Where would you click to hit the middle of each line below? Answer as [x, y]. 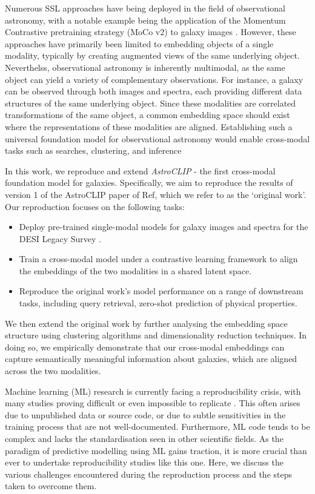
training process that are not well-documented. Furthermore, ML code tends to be [157, 426]
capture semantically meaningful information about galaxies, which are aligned [151, 359]
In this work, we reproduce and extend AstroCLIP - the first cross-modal [140, 170]
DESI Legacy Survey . [60, 238]
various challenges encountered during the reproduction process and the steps [148, 474]
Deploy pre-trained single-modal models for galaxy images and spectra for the [164, 227]
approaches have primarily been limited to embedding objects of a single [139, 43]
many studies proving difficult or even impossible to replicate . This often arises [153, 403]
